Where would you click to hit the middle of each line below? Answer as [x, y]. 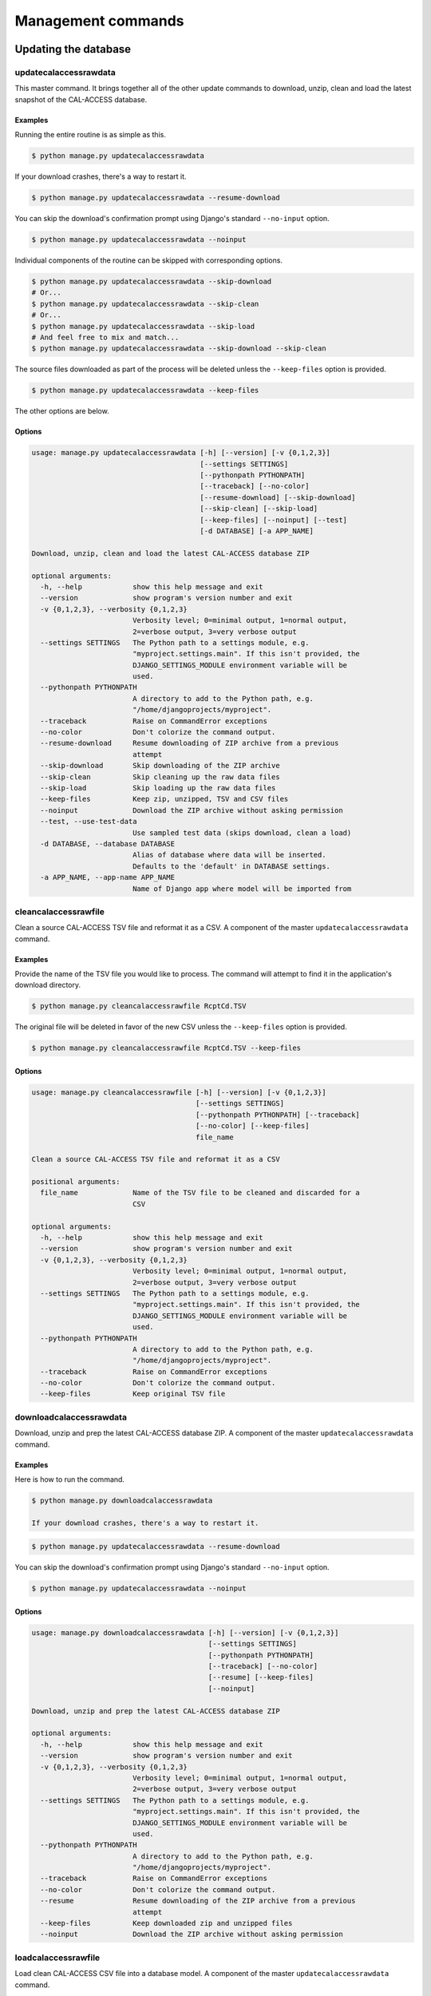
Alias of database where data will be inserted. [229, 855]
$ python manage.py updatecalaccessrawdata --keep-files [145, 390]
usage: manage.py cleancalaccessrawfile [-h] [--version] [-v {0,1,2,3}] [179, 1092]
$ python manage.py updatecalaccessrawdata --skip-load [143, 326]
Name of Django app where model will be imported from [242, 889]
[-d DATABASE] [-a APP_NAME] [257, 531]
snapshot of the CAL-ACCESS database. [81, 99]
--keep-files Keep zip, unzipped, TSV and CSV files [164, 799]
